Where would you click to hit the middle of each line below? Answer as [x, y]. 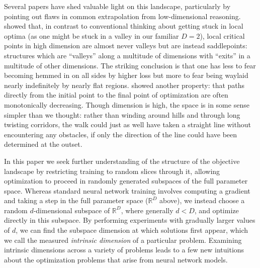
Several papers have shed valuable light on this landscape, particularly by [117, 6]
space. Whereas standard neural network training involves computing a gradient [127, 190]
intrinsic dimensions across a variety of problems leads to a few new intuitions [124, 250]
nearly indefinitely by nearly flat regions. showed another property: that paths [124, 85]
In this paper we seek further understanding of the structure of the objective [122, 161]
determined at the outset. [43, 144]
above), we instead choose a [202, 200]
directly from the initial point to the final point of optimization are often [116, 95]
